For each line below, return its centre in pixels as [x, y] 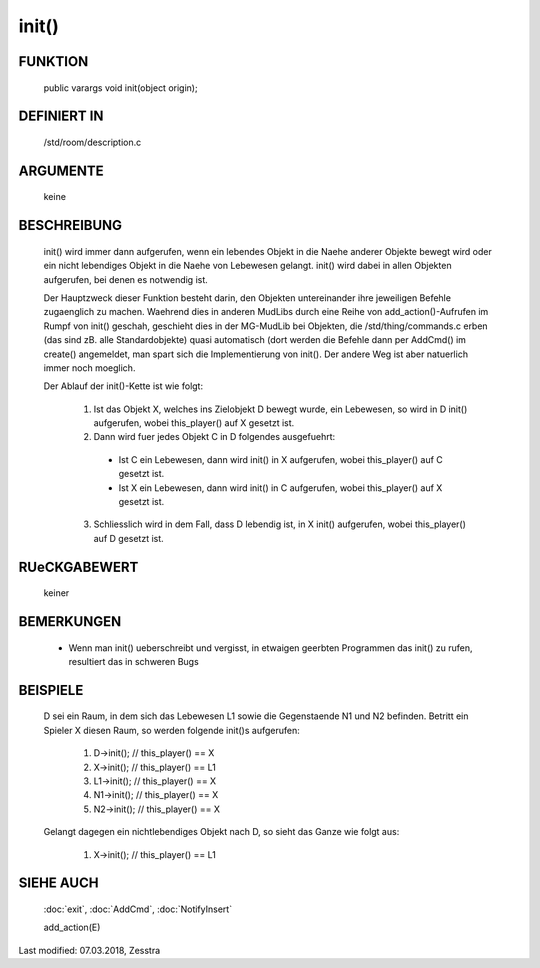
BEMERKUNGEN [70, 621]
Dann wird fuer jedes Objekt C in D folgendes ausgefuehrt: [214, 437]
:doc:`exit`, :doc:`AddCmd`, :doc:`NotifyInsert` [138, 909]
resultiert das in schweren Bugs [133, 662]
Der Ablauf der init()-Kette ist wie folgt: [123, 386]
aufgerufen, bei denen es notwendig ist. [126, 279]
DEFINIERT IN [61, 116]
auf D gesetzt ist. [128, 538]
